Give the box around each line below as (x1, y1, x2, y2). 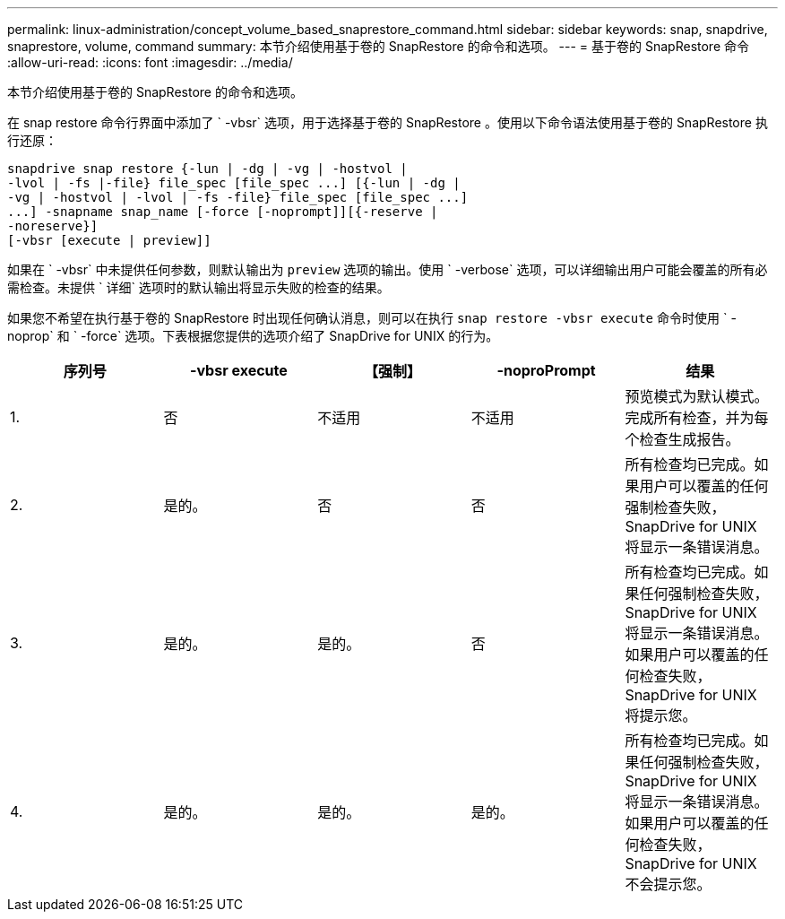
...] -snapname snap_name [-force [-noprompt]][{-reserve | (7, 204, 438, 219)
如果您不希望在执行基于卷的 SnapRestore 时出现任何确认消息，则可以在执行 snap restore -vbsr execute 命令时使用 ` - (7, 310, 737, 325)
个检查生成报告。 (625, 430, 740, 448)
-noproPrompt (496, 361, 596, 379)
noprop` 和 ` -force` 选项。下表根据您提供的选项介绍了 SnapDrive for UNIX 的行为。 (7, 328, 499, 343)
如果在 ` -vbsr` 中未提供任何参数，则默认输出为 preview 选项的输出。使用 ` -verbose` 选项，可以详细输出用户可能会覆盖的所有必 (7, 262, 768, 277)
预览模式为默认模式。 (625, 387, 769, 405)
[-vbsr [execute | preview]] (7, 233, 211, 247)
